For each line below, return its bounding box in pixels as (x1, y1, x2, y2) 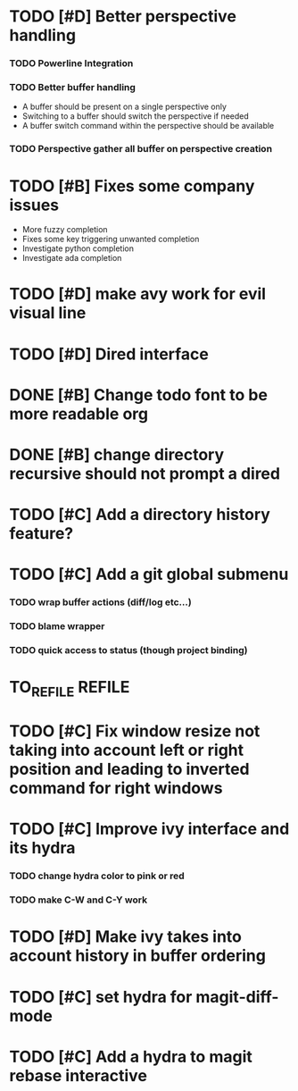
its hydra (9, 838, 76, 859)
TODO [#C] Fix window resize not (9, 721, 261, 742)
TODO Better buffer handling (9, 81, 137, 94)
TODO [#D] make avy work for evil (9, 284, 266, 305)
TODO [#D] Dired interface (9, 344, 210, 364)
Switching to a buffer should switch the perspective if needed (21, 111, 250, 122)
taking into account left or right (9, 740, 244, 760)
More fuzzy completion (21, 224, 109, 235)
